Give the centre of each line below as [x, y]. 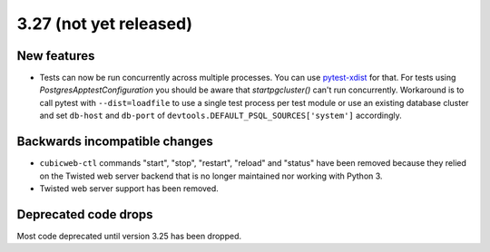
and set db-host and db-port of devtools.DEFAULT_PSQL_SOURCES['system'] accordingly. [221, 116]
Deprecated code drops [85, 214]
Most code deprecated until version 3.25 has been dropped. [129, 236]
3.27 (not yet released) [105, 24]
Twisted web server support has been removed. [129, 188]
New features [56, 56]
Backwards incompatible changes [115, 142]
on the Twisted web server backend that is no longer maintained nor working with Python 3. [211, 176]
